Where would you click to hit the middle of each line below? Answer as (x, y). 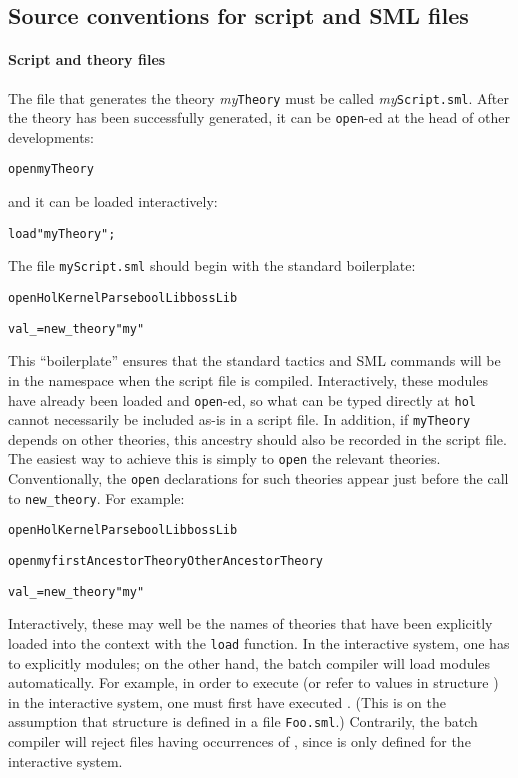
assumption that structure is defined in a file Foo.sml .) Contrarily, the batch (243, 721)
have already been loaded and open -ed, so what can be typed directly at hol (242, 399)
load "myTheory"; (62, 233)
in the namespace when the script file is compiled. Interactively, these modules (248, 379)
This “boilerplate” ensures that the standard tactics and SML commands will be (254, 360)
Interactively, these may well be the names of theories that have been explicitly (250, 623)
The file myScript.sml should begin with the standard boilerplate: (212, 265)
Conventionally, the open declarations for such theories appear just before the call (258, 478)
